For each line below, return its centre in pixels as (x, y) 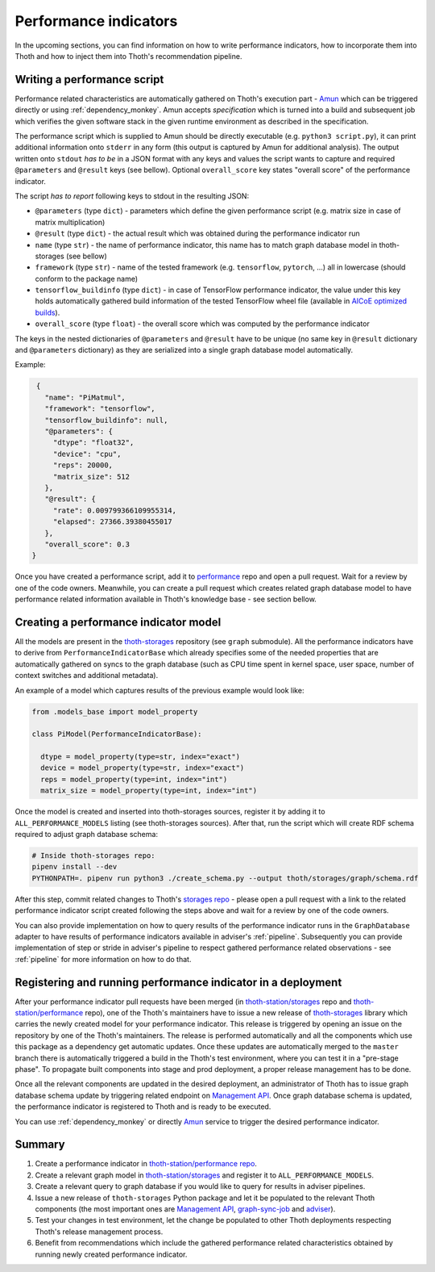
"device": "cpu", (87, 454)
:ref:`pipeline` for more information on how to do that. (103, 959)
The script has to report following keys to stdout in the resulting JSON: (132, 196)
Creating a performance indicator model (118, 622)
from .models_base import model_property (115, 711)
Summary (40, 1145)
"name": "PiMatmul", (85, 397)
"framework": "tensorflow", (100, 409)
